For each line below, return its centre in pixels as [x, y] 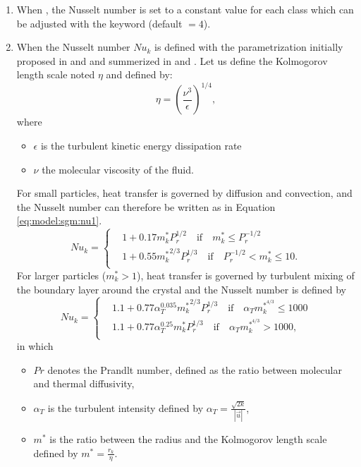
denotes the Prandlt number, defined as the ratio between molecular [195, 369]
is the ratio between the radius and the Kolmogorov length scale [188, 439]
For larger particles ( [61, 275]
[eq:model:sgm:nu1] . [59, 220]
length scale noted [56, 74]
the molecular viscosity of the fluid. [118, 169]
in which [35, 346]
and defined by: [139, 74]
